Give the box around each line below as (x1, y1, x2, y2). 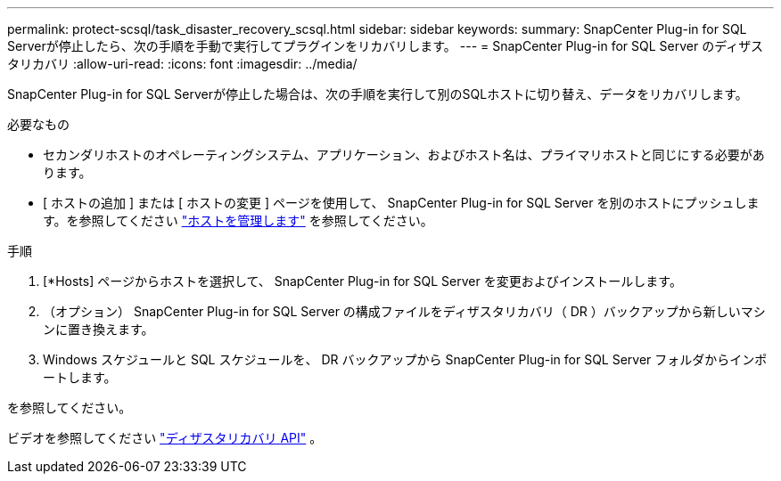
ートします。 (43, 370, 117, 385)
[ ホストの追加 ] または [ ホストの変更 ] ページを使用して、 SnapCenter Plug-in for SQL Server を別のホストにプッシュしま (43, 195, 760, 210)
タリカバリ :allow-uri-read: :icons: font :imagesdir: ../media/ (7, 56, 358, 71)
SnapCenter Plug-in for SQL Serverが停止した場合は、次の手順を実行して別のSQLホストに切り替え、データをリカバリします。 (7, 86, 748, 102)
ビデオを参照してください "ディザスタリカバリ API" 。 (7, 430, 323, 445)
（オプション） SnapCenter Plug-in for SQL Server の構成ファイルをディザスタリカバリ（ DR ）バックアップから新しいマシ (43, 304, 766, 319)
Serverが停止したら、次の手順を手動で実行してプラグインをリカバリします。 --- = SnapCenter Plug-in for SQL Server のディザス (7, 38, 764, 53)
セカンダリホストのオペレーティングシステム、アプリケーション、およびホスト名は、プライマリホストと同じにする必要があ (43, 147, 765, 162)
